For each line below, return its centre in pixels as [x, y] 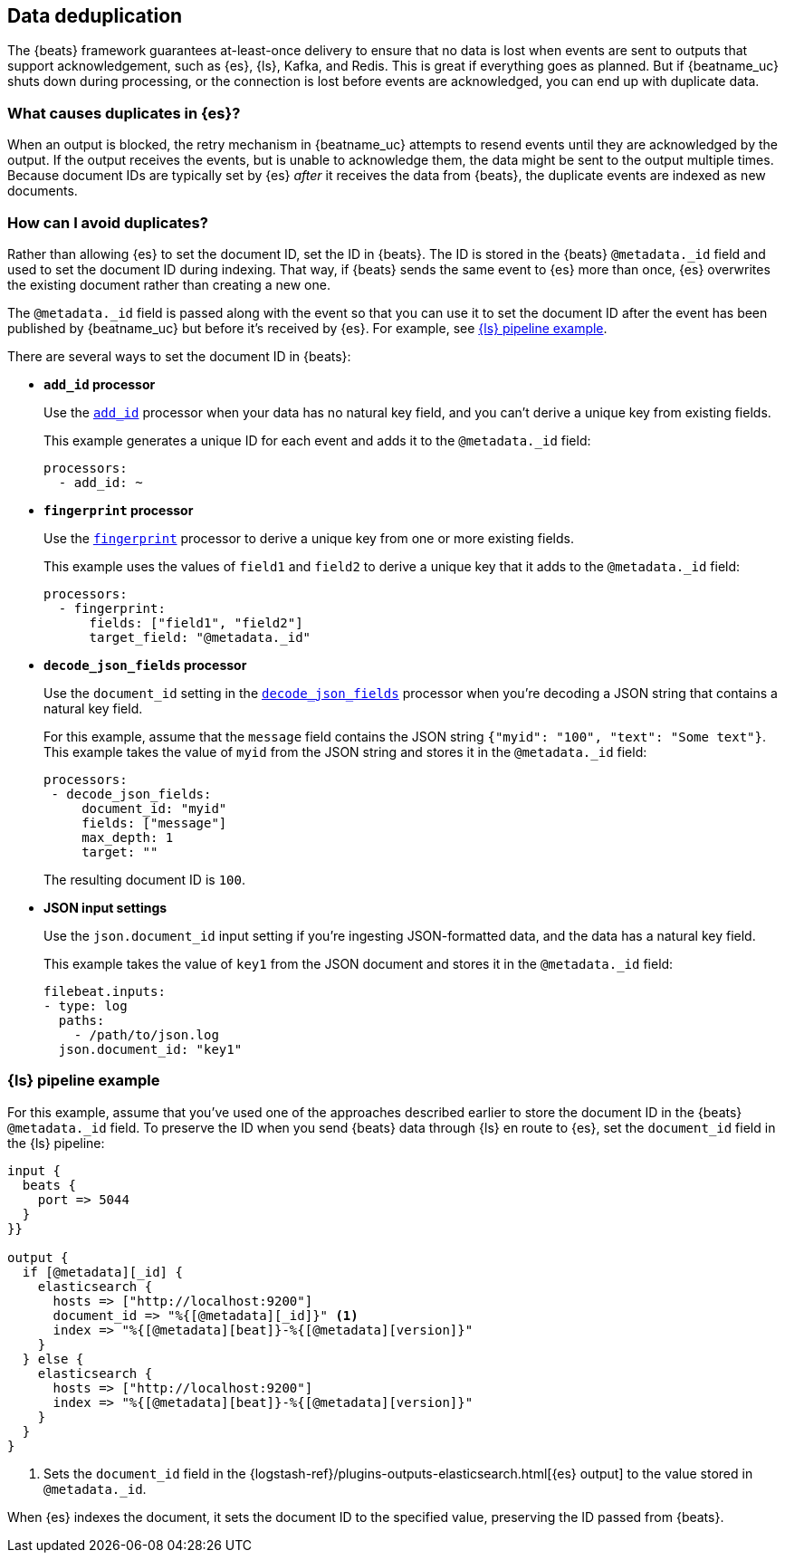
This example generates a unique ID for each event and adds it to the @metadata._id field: [317, 440]
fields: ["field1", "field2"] [196, 622]
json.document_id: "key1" [150, 1049]
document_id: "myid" [154, 808]
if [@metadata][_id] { [102, 1272]
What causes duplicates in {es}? [124, 113]
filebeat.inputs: [105, 991]
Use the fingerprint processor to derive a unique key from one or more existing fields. [309, 538]
